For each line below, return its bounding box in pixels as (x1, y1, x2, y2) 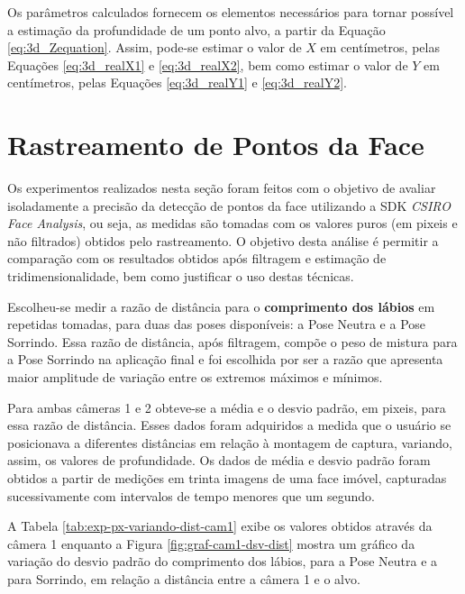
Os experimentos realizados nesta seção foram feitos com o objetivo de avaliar (7, 178, 436, 197)
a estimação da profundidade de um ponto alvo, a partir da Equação (7, 20, 386, 39)
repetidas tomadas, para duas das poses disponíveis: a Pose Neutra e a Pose (7, 315, 426, 334)
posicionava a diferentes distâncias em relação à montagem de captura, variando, (7, 433, 452, 452)
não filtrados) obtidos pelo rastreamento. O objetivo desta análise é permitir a (7, 231, 439, 250)
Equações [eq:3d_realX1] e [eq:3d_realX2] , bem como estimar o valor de (7, 55, 408, 74)
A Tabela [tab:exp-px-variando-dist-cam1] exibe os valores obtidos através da (7, 516, 433, 535)
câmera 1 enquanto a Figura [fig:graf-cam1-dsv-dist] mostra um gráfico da (7, 534, 415, 553)
